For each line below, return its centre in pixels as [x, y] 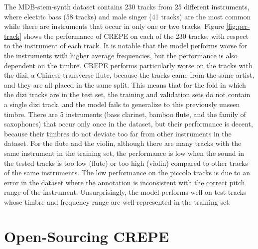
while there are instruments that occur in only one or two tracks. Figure [114, 26]
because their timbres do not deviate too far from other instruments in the [118, 133]
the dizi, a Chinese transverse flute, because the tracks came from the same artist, [129, 75]
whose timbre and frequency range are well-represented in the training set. [118, 201]
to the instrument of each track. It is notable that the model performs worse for [126, 46]
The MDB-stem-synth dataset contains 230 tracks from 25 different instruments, [127, 6]
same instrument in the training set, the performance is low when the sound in [124, 153]
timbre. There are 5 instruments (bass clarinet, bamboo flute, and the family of [125, 114]
